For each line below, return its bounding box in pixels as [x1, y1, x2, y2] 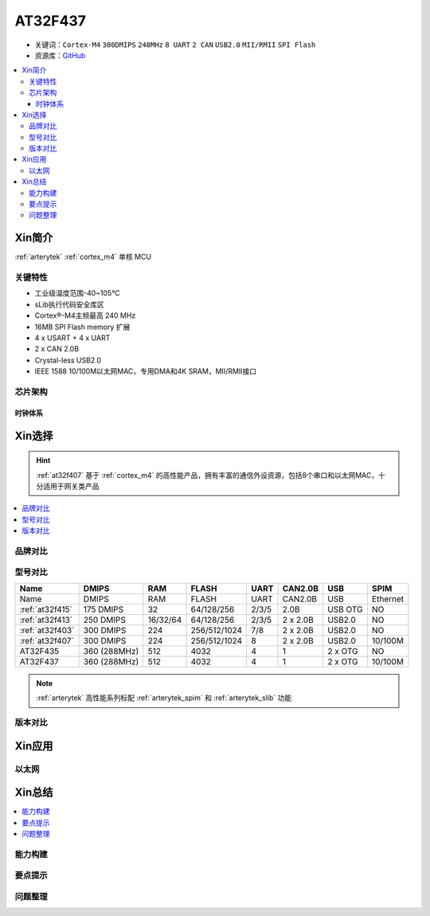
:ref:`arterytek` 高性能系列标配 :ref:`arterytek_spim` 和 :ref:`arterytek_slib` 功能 [36, 693, 292, 703]
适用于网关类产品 [42, 481, 100, 491]
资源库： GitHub [34, 50, 86, 60]
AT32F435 [19, 645, 60, 656]
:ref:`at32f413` [19, 614, 73, 625]
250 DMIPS [83, 614, 127, 625]
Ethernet [371, 593, 405, 605]
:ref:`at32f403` [19, 624, 75, 636]
